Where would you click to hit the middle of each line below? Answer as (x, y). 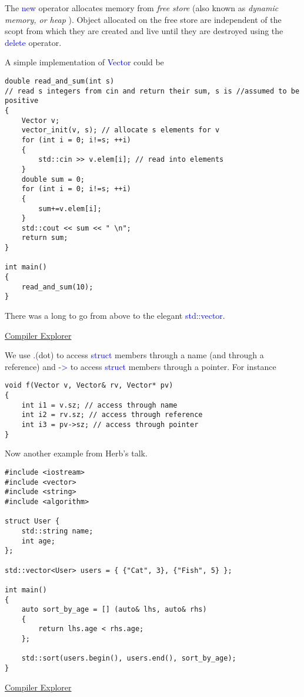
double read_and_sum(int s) (60, 81)
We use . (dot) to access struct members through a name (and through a (134, 355)
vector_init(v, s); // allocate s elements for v (121, 130)
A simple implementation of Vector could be (84, 62)
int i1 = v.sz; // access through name (99, 405)
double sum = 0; (53, 179)
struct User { (32, 521)
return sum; (45, 238)
